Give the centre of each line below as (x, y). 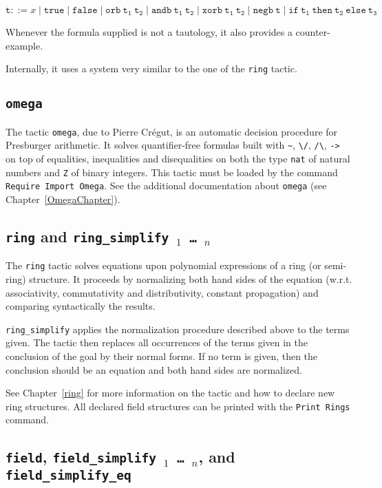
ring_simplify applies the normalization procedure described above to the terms (178, 329)
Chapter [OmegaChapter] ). (63, 199)
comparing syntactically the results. (81, 306)
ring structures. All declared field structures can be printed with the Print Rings (178, 406)
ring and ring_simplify (87, 236)
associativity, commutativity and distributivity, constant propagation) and (162, 292)
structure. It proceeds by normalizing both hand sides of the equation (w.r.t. (191, 278)
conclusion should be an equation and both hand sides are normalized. (154, 369)
